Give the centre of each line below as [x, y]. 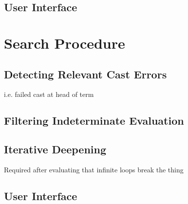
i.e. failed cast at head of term [49, 94]
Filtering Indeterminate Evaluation [94, 121]
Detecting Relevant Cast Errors [85, 74]
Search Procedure [65, 43]
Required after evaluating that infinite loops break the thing [94, 169]
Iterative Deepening [55, 149]
